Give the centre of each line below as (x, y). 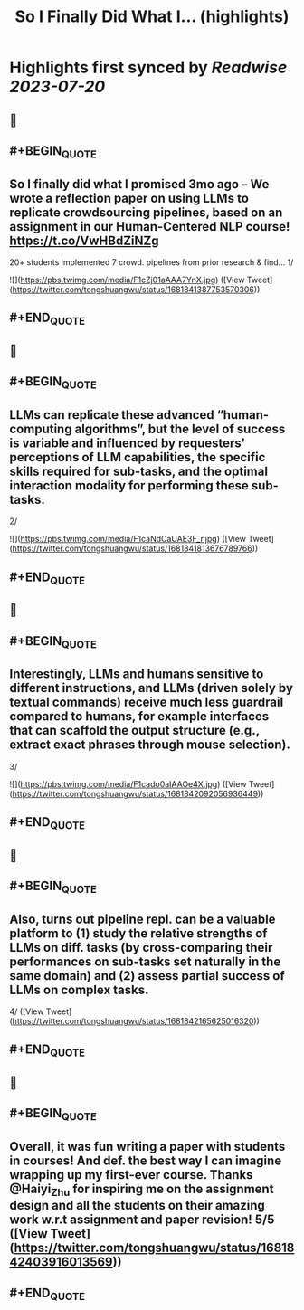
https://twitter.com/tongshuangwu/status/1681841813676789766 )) (135, 548)
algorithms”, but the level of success (180, 428)
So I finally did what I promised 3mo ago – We (139, 184)
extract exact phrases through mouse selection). (150, 745)
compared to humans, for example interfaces (139, 717)
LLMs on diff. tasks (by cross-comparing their (141, 947)
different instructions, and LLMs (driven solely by (152, 688)
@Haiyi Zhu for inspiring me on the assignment (142, 1190)
